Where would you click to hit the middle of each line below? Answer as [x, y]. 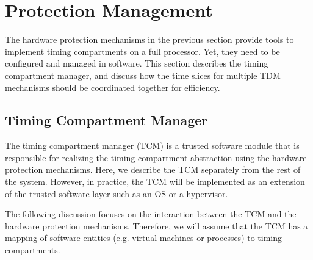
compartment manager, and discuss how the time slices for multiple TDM [143, 75]
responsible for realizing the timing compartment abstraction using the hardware [156, 157]
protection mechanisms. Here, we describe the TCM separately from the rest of [153, 169]
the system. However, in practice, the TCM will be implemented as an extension [155, 182]
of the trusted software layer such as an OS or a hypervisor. [117, 193]
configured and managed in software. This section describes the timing [137, 63]
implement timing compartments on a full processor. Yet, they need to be [142, 51]
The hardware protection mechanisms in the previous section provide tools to [149, 39]
